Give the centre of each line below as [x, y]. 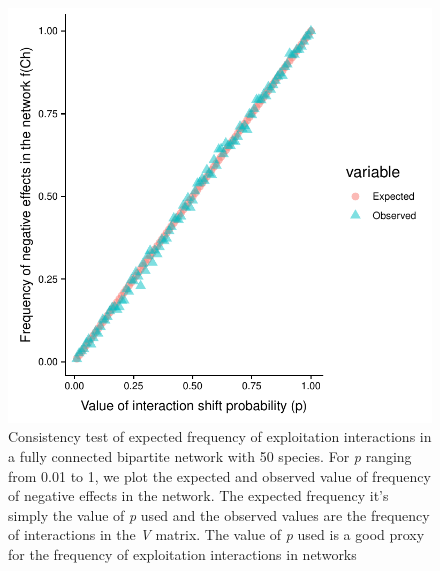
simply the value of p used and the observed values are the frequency [219, 514]
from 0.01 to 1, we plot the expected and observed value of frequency [219, 475]
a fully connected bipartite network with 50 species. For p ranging [210, 456]
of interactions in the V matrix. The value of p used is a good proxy [216, 534]
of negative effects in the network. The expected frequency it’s [198, 495]
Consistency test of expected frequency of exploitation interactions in [220, 436]
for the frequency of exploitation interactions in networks [182, 554]
